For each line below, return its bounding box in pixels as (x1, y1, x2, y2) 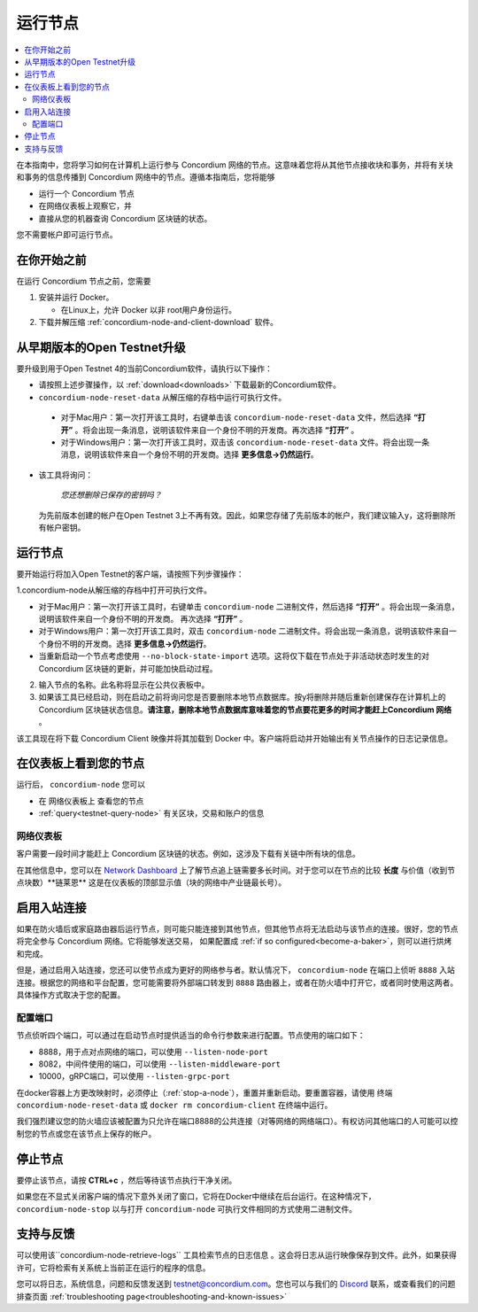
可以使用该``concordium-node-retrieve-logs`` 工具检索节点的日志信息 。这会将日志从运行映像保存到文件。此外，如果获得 (16, 1250, 458, 1261)
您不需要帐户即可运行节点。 (16, 229, 118, 240)
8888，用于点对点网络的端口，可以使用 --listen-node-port (38, 1046, 269, 1057)
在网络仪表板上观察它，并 (38, 200, 132, 212)
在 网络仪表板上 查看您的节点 (38, 796, 144, 806)
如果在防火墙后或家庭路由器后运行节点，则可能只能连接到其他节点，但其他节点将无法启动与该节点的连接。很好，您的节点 (16, 924, 459, 935)
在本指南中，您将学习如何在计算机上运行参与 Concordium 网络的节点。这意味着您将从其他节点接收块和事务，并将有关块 (16, 159, 453, 170)
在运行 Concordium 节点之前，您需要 (16, 276, 151, 286)
